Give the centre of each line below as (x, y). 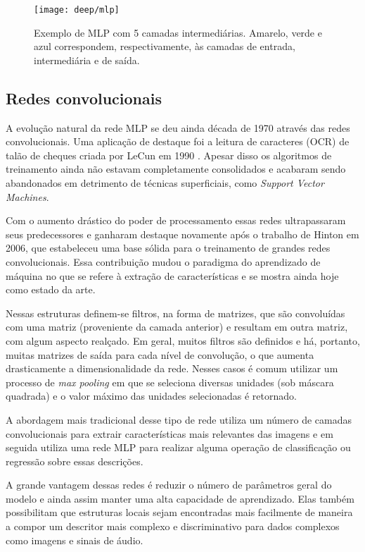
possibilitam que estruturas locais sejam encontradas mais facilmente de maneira (179, 512)
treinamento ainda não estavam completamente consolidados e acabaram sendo (176, 169)
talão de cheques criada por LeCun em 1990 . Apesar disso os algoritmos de (169, 155)
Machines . (27, 196)
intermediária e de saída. (87, 60)
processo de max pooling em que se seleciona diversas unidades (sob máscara (170, 382)
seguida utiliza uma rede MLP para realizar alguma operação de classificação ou (178, 447)
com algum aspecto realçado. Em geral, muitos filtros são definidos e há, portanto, (183, 340)
